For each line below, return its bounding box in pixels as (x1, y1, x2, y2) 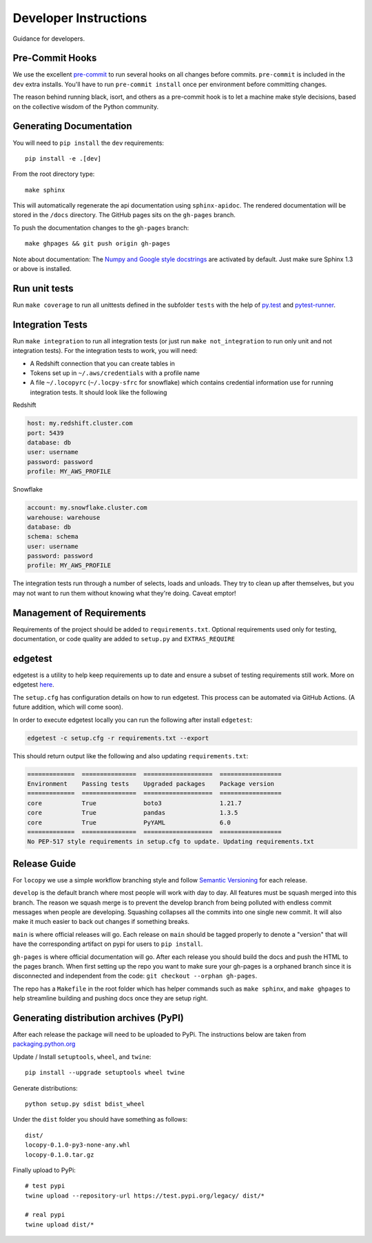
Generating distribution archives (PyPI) (12, 1012, 184, 1024)
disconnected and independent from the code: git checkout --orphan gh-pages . (12, 972, 258, 980)
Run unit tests (12, 283, 74, 294)
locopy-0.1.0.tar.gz (25, 1151, 94, 1158)
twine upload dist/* (25, 1220, 94, 1229)
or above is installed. (12, 265, 72, 273)
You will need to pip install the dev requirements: (12, 139, 165, 147)
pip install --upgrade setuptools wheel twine (25, 1069, 185, 1077)
